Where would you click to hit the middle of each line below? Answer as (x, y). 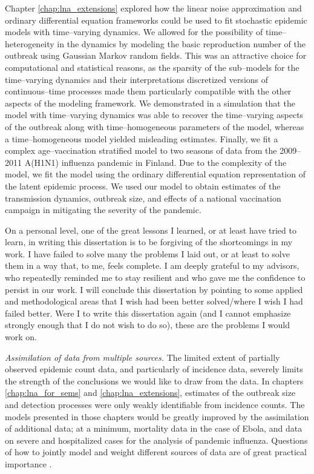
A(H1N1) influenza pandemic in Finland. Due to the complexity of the (155, 162)
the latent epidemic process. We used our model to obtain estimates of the (143, 186)
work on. (21, 337)
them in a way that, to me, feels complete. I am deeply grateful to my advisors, (152, 265)
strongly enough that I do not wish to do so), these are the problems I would (148, 325)
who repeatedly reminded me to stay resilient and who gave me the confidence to (155, 278)
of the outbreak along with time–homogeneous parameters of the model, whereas (155, 126)
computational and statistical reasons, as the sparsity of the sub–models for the (152, 67)
